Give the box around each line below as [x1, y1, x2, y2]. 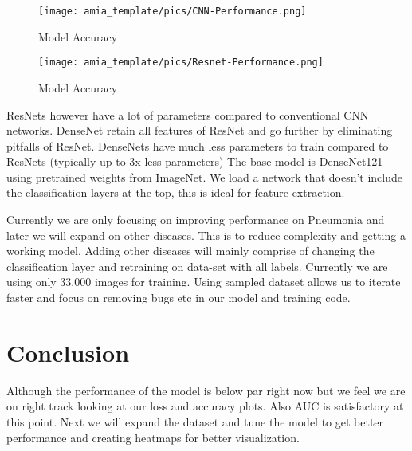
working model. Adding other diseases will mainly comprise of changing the [6, 242, 375, 259]
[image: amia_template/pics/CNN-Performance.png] [38, 6, 307, 17]
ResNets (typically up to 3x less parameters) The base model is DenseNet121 [6, 153, 383, 170]
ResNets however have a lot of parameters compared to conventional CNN [6, 106, 369, 123]
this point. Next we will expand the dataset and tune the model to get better [6, 413, 384, 429]
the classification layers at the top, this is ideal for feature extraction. [6, 184, 345, 201]
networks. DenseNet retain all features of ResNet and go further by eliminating [6, 122, 393, 139]
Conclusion [6, 335, 130, 368]
